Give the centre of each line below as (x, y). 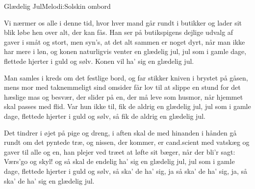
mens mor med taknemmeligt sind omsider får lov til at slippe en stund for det (122, 87)
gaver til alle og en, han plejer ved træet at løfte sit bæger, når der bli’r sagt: (120, 151)
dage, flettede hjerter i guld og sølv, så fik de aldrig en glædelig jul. (105, 116)
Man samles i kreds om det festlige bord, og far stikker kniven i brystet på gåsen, (126, 77)
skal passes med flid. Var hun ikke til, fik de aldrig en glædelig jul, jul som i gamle (127, 106)
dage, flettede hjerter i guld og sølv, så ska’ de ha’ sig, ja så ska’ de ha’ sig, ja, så (126, 171)
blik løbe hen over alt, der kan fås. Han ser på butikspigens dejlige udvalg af (119, 32)
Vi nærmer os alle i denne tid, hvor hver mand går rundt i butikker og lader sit (123, 22)
